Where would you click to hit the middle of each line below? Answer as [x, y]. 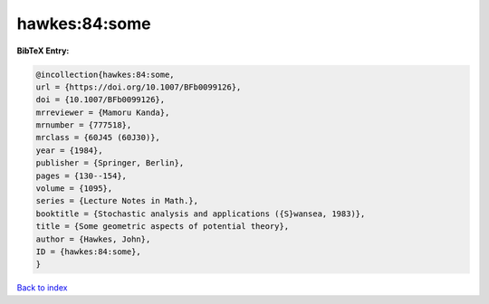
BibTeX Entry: [43, 51]
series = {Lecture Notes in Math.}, [117, 201]
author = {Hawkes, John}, [93, 239]
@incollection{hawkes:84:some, [105, 74]
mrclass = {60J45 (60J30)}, [98, 138]
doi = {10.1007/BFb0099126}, [101, 100]
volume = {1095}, [74, 189]
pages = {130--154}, [81, 176]
